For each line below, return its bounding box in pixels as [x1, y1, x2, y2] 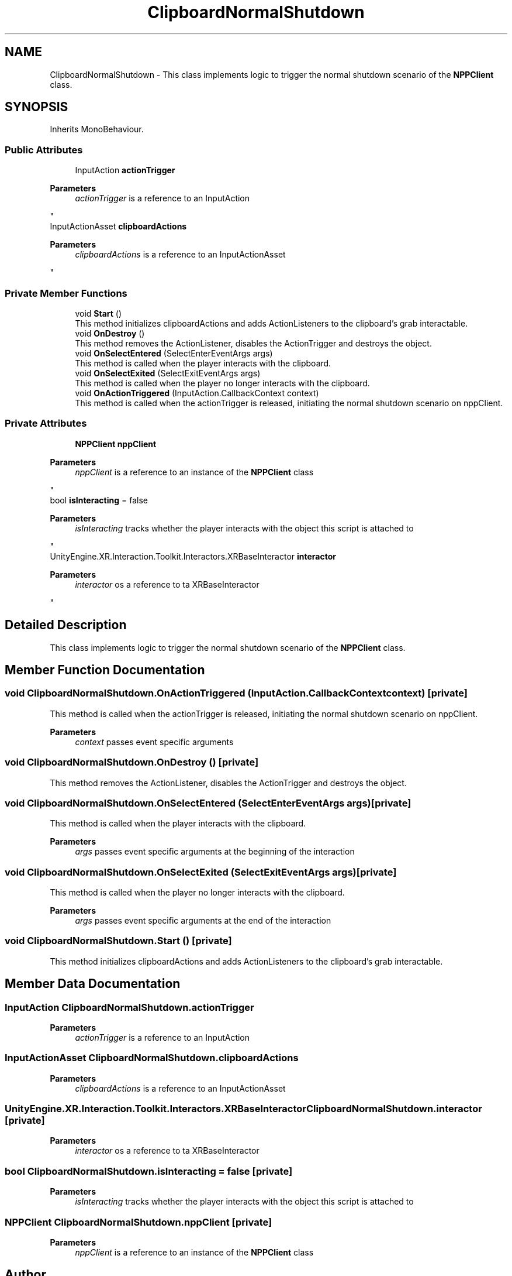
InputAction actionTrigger [75, 165, 175, 176]
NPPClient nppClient [75, 438, 157, 449]
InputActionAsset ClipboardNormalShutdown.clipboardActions [5, 1052, 299, 1064]
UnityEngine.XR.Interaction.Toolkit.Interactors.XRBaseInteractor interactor [50, 551, 337, 561]
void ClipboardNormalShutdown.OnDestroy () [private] [5, 756, 259, 769]
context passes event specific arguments [75, 736, 234, 747]
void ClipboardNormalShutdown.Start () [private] [5, 935, 232, 947]
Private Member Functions [5, 287, 127, 299]
